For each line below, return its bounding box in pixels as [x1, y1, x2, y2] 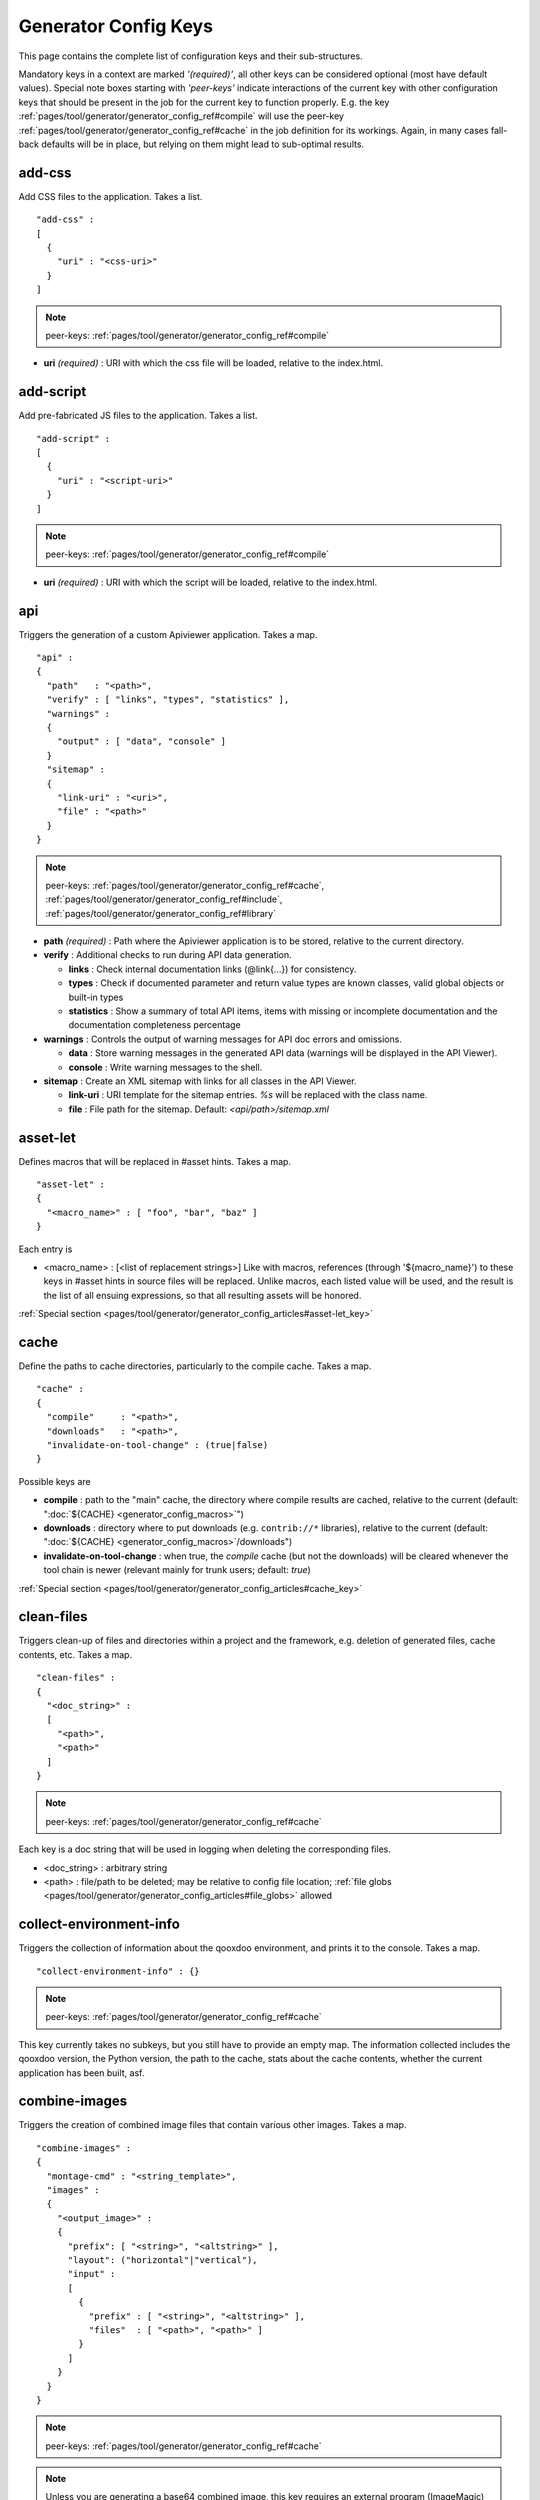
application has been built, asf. [18, 2066, 145, 2079]
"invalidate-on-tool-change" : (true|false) [46, 1440, 269, 1451]
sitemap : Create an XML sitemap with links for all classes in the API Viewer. [43, 1075, 357, 1087]
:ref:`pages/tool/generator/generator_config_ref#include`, [45, 893, 283, 905]
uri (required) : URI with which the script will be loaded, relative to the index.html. [43, 576, 378, 588]
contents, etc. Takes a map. [18, 1648, 133, 1660]
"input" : [67, 2268, 116, 2280]
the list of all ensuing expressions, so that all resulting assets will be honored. [43, 1289, 362, 1301]
